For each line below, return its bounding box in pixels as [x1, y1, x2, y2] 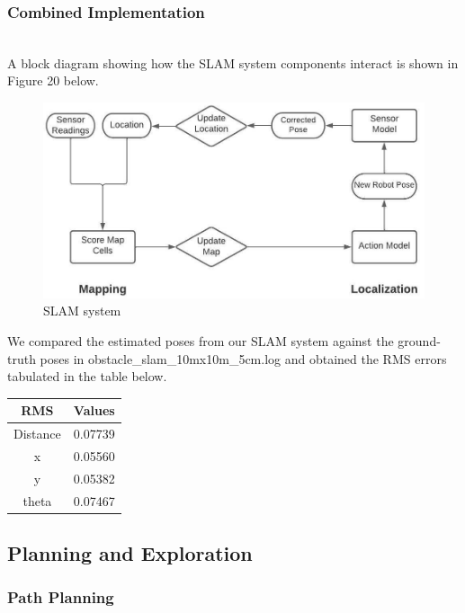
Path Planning [7, 586, 114, 609]
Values [73, 401, 115, 420]
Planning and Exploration [7, 539, 253, 567]
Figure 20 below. [7, 71, 99, 90]
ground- [398, 332, 441, 350]
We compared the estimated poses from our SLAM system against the [7, 332, 394, 350]
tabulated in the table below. [7, 367, 167, 386]
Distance [13, 424, 61, 443]
